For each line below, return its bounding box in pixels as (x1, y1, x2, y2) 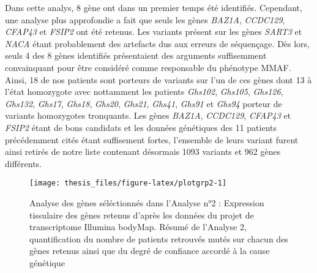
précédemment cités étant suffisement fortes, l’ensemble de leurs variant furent (5, 133, 299, 146)
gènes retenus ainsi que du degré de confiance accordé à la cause (29, 244, 270, 257)
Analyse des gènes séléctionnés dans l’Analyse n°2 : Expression (29, 196, 264, 209)
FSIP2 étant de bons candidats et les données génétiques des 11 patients (5, 121, 277, 133)
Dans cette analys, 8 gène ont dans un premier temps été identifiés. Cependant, (5, 1, 302, 13)
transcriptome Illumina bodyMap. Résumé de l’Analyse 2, (29, 220, 247, 233)
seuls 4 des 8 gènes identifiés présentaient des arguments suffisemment (5, 49, 267, 62)
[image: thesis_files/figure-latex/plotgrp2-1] (29, 179, 227, 188)
